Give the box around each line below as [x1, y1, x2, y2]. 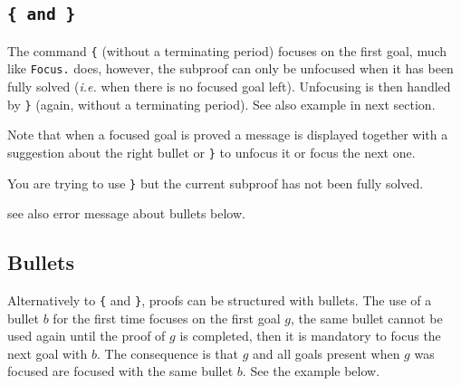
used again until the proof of [7, 326, 166, 345]
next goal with [7, 343, 88, 362]
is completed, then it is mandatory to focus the [179, 326, 441, 345]
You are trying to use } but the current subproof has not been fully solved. [7, 173, 424, 192]
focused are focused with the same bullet [7, 362, 234, 381]
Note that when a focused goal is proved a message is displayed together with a [7, 125, 448, 144]
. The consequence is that [96, 343, 239, 362]
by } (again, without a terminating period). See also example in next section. [7, 94, 436, 113]
